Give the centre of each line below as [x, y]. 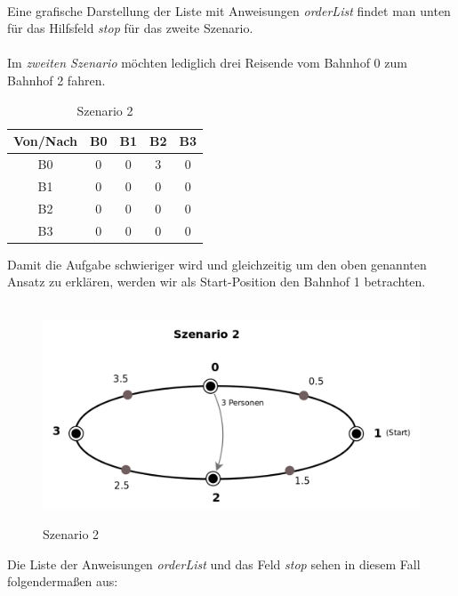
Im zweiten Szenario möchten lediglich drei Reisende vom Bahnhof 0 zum [207, 63]
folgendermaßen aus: [63, 581]
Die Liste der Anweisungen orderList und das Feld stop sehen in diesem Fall [214, 564]
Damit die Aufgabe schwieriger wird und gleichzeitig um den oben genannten [217, 264]
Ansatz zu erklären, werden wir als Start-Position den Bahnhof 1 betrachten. [217, 282]
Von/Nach [45, 141]
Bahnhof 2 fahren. [56, 80]
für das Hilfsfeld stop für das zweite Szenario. [130, 28]
